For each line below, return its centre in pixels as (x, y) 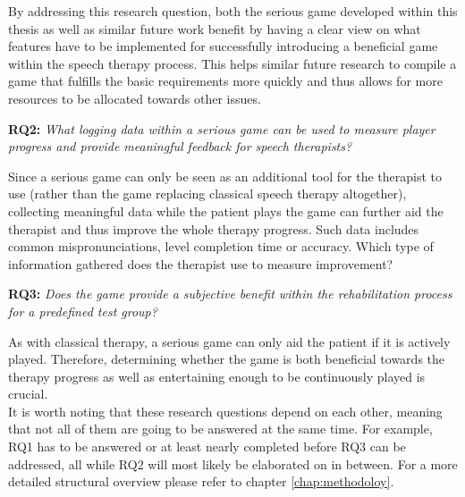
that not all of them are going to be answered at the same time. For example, (220, 429)
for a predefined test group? (83, 311)
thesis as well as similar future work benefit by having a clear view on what (215, 28)
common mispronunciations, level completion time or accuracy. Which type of (221, 246)
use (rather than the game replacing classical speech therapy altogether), (207, 194)
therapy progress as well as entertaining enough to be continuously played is (217, 376)
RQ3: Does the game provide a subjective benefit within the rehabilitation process (230, 294)
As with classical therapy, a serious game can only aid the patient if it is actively (229, 341)
